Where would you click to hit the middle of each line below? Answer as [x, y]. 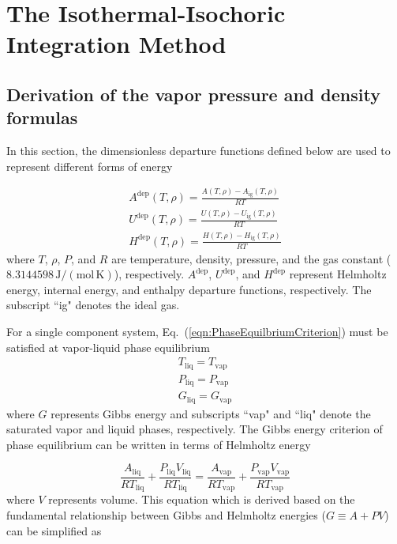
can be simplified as [54, 530]
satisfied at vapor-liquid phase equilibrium [108, 347]
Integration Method [116, 44]
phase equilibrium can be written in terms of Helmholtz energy [159, 444]
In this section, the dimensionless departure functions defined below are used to [198, 151]
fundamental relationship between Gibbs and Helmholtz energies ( [166, 514]
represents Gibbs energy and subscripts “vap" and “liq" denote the [211, 413]
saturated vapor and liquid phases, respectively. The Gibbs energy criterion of [195, 429]
